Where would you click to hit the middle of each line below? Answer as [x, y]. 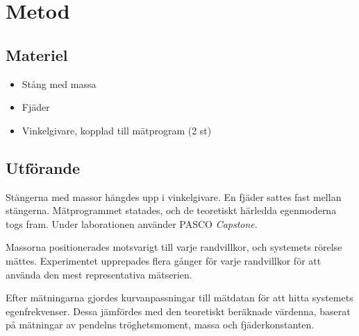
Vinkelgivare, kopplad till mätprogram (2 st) [117, 130]
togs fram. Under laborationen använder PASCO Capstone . [132, 223]
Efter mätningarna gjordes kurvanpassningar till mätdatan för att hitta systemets [179, 298]
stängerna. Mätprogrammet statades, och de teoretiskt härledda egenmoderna [171, 210]
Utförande [43, 167]
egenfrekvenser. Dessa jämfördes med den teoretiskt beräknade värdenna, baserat [178, 311]
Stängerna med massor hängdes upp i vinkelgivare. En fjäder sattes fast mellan [174, 196]
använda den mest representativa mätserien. [99, 274]
